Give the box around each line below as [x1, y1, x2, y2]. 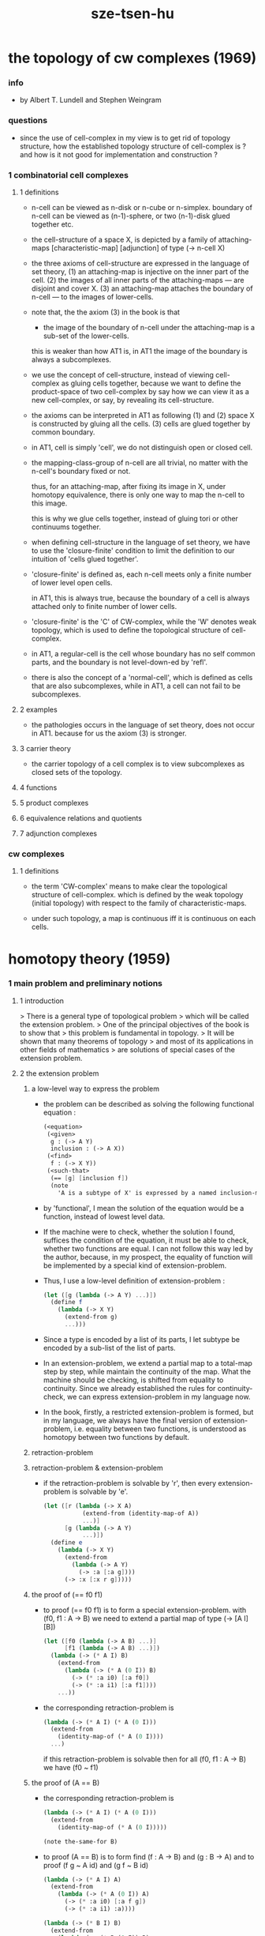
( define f [50, 1299, 83, 1306]
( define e [50, 1539, 83, 1547]
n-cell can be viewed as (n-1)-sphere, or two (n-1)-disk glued [31, 211, 230, 221]
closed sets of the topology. [31, 768, 122, 777]
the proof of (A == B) [31, 1778, 100, 1788]
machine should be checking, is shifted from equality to [43, 1375, 224, 1385]
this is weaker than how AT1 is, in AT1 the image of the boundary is [31, 347, 248, 356]
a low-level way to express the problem [31, 1084, 160, 1093]
